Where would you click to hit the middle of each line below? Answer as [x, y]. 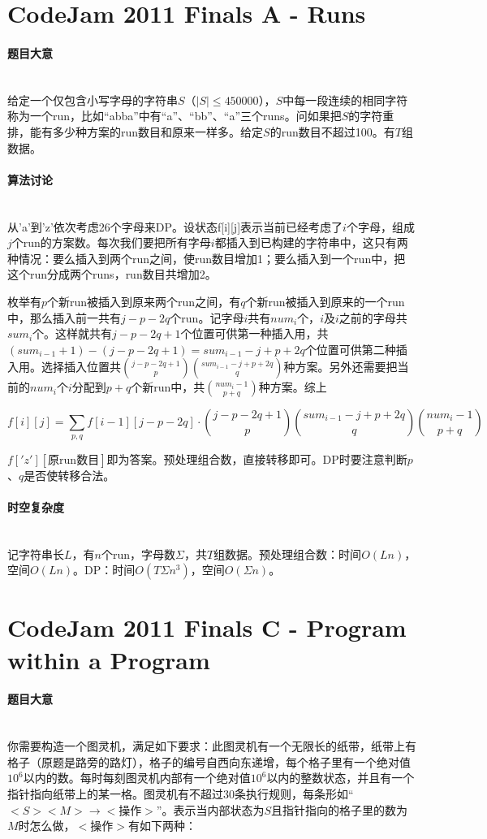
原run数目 [74, 460]
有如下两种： [162, 826]
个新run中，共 [168, 387]
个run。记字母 [207, 317]
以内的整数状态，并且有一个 [340, 778]
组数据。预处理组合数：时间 [288, 554]
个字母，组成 [380, 226]
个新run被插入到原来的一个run [325, 301]
